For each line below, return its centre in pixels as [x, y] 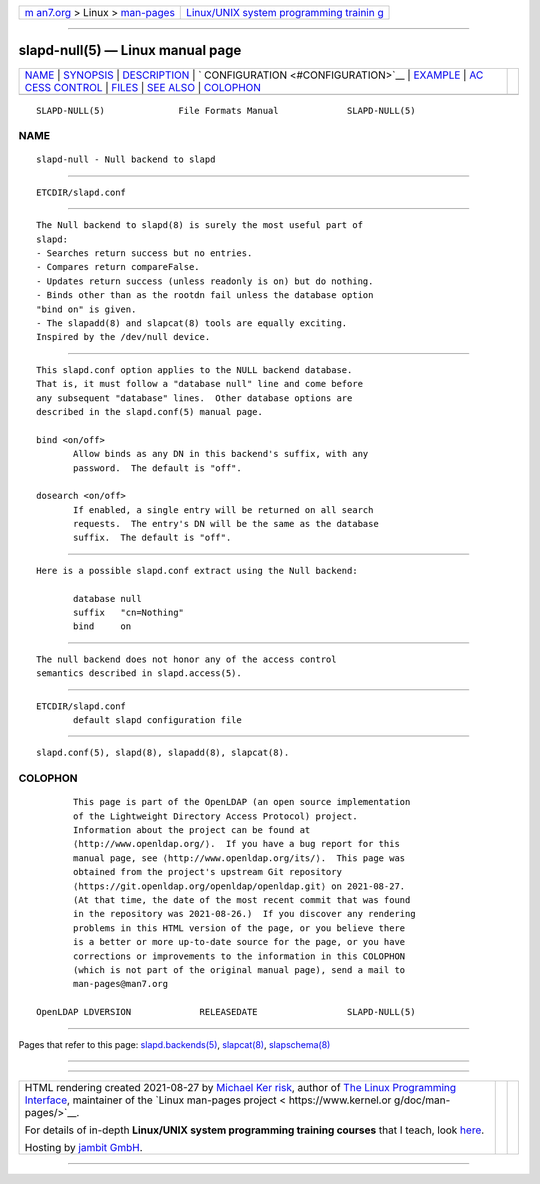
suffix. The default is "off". [152, 538]
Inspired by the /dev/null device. [123, 337]
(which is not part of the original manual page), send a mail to [239, 970]
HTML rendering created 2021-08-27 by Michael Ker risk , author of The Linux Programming [240, 1087]
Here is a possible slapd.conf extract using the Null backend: [197, 570]
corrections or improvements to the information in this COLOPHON [239, 956]
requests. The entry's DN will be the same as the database [226, 524]
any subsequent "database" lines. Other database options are [194, 398]
